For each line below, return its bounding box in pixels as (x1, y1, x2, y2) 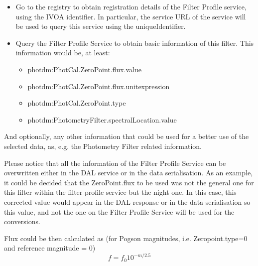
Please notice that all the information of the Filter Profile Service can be (4, 157, 226, 168)
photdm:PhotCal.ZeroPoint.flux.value (27, 64, 141, 74)
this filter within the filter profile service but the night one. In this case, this (4, 187, 237, 197)
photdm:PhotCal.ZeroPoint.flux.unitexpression (27, 81, 170, 91)
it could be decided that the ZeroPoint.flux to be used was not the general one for (4, 177, 254, 187)
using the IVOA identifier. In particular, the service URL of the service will (15, 11, 246, 21)
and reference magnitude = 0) (4, 243, 96, 253)
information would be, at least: (15, 47, 110, 58)
